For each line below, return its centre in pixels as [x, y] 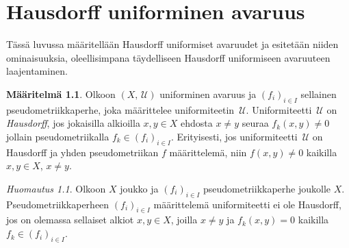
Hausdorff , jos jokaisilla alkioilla [73, 123]
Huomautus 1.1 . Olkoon [56, 188]
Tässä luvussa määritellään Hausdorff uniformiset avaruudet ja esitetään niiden [172, 44]
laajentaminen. [37, 71]
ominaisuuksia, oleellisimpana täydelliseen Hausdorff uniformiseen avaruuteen [168, 57]
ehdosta [197, 123]
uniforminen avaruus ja [208, 94]
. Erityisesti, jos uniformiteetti [234, 136]
